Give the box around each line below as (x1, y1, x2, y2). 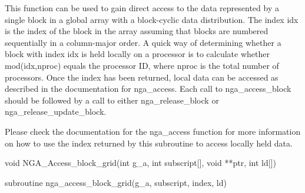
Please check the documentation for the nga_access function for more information (5, 125, 301, 137)
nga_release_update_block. (5, 105, 107, 118)
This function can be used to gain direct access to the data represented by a (5, 2, 279, 14)
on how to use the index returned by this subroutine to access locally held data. (5, 137, 293, 149)
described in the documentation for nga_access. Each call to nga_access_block (5, 82, 291, 95)
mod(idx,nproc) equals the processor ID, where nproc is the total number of (5, 59, 279, 71)
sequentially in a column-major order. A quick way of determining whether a (5, 36, 281, 48)
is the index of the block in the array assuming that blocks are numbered (5, 25, 268, 37)
